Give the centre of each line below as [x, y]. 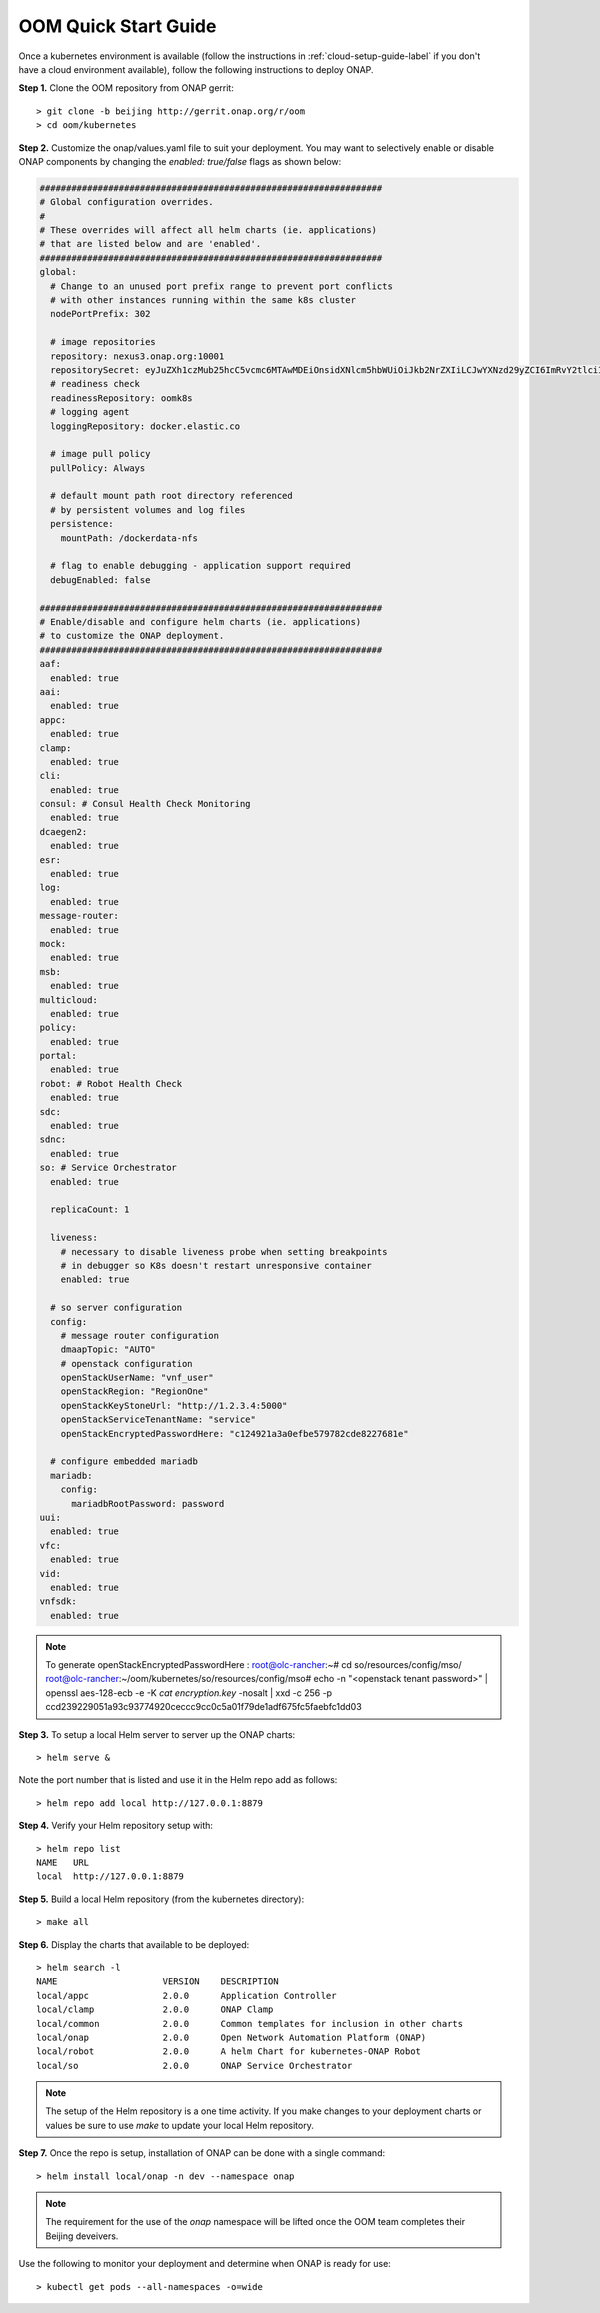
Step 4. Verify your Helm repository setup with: [116, 1826]
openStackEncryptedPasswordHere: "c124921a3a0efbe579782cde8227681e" [234, 1433]
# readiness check [95, 384]
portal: [58, 1056]
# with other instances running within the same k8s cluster [203, 300]
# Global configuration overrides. [126, 202]
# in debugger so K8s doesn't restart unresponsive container [216, 1265]
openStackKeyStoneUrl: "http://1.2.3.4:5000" [174, 1405]
